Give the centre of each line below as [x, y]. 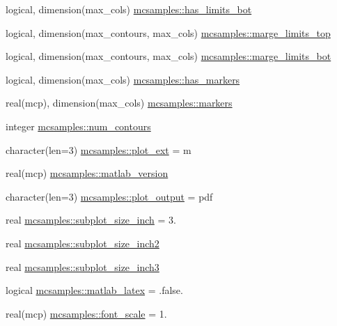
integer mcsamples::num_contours [78, 126]
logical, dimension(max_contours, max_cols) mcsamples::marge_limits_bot [168, 56]
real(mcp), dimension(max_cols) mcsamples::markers [119, 103]
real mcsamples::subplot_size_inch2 [83, 243]
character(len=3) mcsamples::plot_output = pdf [109, 196]
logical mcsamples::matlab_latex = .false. [94, 290]
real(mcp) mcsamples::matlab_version [87, 173]
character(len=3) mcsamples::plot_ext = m [99, 149]
